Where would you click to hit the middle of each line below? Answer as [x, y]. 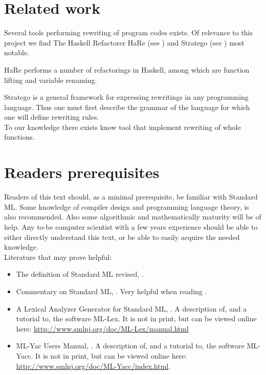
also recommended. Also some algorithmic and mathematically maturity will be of [133, 217]
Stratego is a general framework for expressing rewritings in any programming [126, 97]
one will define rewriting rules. [52, 117]
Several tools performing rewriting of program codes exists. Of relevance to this [129, 32]
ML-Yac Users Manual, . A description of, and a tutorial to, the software [130, 346]
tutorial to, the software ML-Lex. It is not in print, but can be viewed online [136, 318]
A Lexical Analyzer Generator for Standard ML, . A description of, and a [131, 308]
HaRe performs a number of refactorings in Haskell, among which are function [127, 69]
